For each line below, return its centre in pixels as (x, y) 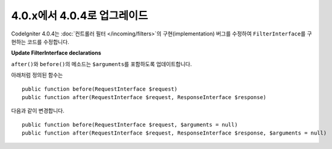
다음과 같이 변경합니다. (38, 111)
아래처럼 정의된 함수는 (37, 75)
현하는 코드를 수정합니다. (40, 41)
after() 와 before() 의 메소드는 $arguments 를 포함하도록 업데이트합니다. (102, 64)
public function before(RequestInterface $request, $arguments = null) (130, 124)
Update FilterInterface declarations (56, 53)
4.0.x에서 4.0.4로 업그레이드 (80, 16)
